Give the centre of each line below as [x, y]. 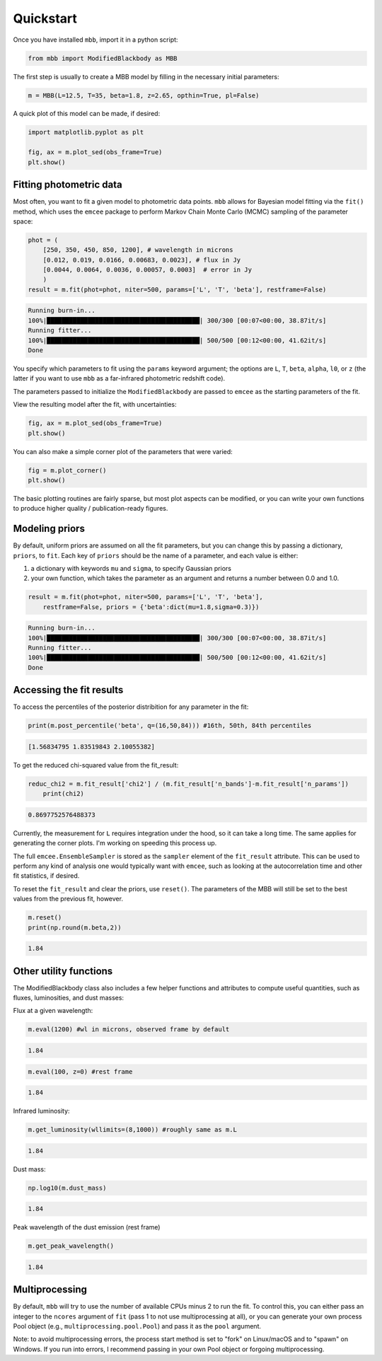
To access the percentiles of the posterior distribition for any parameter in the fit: [131, 707]
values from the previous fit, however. [68, 899]
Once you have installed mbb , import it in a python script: [95, 40]
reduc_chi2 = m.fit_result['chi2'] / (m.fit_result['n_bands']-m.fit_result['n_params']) [189, 784]
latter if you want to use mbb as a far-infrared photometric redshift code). [119, 378]
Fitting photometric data [68, 185]
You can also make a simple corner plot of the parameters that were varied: [123, 451]
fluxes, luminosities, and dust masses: [68, 998]
